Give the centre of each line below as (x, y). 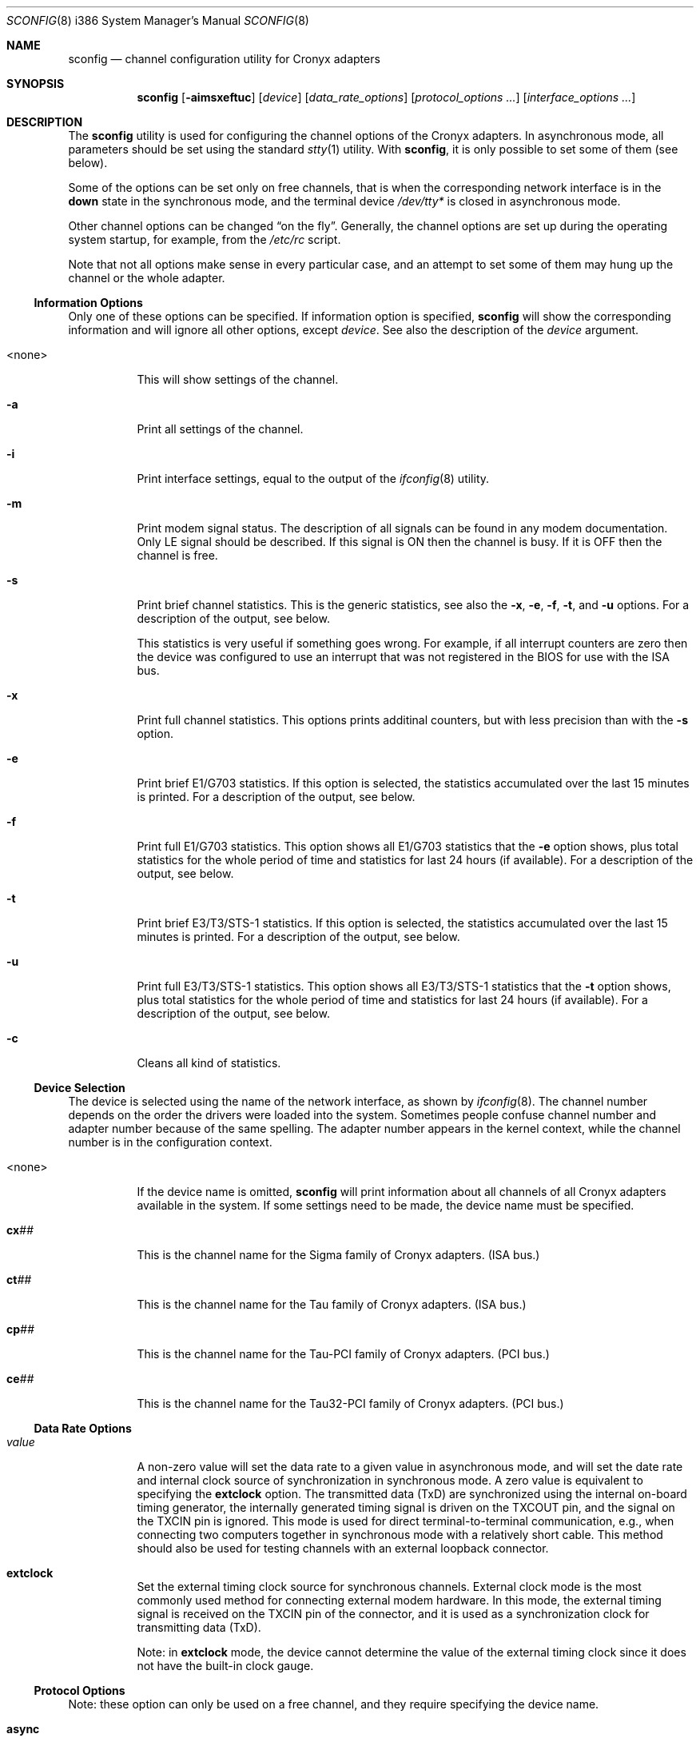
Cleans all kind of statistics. (209, 1063)
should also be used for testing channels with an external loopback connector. (343, 1548)
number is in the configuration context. (170, 1142)
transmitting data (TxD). (199, 1627)
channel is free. (177, 555)
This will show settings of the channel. (238, 379)
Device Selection (80, 1088)
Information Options (88, 303)
